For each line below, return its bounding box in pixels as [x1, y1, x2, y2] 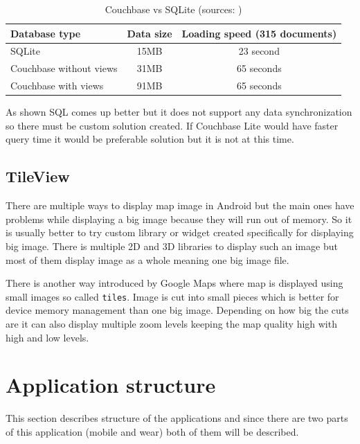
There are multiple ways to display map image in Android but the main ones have [6, 198, 354, 213]
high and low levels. [6, 330, 89, 344]
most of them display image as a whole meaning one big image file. [6, 252, 289, 267]
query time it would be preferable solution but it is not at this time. [6, 132, 294, 146]
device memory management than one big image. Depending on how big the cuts [6, 303, 349, 317]
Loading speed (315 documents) [181, 26, 337, 40]
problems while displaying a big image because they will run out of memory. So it [6, 211, 352, 226]
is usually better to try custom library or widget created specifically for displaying [6, 225, 354, 240]
